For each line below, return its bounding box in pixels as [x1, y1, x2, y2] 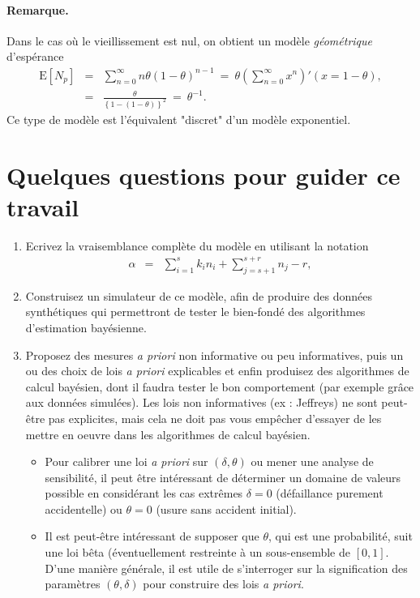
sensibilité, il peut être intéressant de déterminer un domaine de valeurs [45, 468, 401, 485]
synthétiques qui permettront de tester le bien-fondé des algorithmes [25, 303, 366, 320]
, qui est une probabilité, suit [268, 528, 413, 545]
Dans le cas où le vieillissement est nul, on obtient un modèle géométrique [6, 32, 372, 49]
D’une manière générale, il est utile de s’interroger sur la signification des [45, 559, 408, 576]
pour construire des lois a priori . [143, 575, 304, 592]
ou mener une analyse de [251, 453, 374, 470]
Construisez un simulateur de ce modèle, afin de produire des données [25, 287, 372, 304]
